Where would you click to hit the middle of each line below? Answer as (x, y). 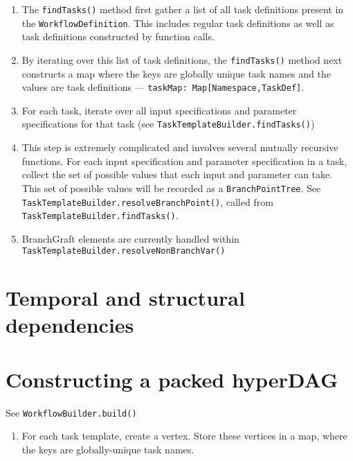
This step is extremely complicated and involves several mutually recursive (180, 147)
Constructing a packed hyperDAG (172, 379)
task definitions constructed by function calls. (118, 36)
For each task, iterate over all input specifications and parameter (159, 110)
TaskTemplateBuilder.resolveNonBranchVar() (124, 251)
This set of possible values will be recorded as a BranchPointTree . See (171, 188)
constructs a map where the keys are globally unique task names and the (176, 73)
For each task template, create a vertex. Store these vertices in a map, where (184, 436)
